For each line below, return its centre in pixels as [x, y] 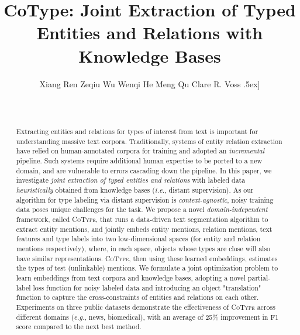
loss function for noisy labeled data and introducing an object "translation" [147, 287]
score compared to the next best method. [79, 327]
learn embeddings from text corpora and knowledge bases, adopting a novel [131, 277]
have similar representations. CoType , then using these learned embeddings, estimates [147, 258]
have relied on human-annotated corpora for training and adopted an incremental [140, 151]
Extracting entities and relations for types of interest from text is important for [137, 131]
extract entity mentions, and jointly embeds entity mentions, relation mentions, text [144, 229]
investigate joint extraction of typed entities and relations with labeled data [131, 180]
